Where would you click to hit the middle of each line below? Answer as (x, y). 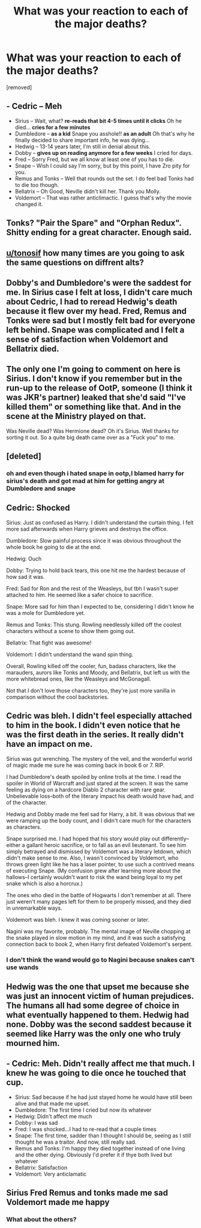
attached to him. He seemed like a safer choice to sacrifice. (79, 594)
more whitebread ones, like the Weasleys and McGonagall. (79, 679)
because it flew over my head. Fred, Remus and (97, 311)
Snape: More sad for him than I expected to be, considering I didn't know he (100, 606)
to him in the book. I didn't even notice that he (93, 726)
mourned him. (33, 1043)
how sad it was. (25, 576)
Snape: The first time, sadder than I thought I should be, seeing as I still (103, 1135)
